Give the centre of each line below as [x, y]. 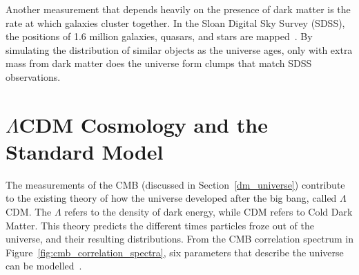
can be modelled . [44, 266]
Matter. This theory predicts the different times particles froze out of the [160, 225]
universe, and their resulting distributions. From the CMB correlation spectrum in [179, 239]
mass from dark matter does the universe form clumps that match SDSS [159, 63]
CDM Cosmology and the [143, 124]
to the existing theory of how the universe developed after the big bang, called [171, 198]
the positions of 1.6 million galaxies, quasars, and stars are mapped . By [159, 36]
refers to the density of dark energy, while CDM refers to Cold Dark [208, 212]
